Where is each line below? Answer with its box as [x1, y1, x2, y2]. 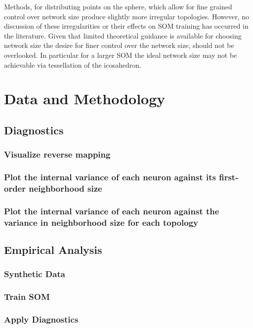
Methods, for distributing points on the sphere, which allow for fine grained [4, 1, 232, 11]
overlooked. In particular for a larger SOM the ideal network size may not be [4, 49, 237, 60]
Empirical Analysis [4, 242, 102, 257]
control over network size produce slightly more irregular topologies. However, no [4, 11, 250, 21]
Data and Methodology [4, 88, 166, 109]
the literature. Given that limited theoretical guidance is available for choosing [4, 30, 242, 41]
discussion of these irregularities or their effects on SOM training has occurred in [4, 21, 249, 31]
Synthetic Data [4, 268, 65, 280]
